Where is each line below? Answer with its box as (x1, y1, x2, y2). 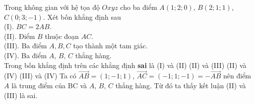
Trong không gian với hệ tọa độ (4, 2, 100, 12)
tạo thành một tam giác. (73, 40, 148, 51)
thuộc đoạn (45, 31, 79, 41)
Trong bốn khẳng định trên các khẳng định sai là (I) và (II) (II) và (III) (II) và (4, 60, 247, 70)
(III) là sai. (4, 90, 38, 100)
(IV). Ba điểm (4, 50, 47, 60)
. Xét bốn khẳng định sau (43, 11, 121, 22)
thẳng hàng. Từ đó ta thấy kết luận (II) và (115, 80, 246, 90)
